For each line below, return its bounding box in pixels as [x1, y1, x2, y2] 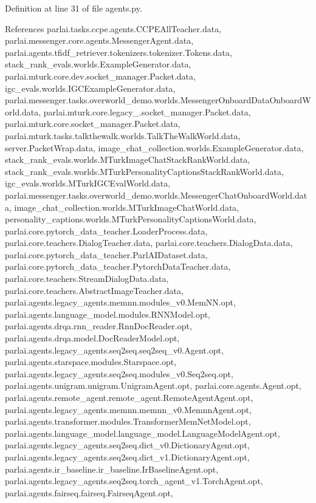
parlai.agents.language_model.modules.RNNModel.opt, [5, 307, 211, 320]
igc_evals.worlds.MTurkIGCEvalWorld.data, [5, 177, 171, 190]
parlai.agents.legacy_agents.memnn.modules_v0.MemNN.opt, [5, 296, 236, 309]
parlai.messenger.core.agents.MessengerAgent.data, [5, 34, 194, 47]
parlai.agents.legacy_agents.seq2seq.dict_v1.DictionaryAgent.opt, [5, 450, 250, 463]
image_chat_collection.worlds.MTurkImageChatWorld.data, [14, 200, 239, 213]
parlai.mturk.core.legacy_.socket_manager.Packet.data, [43, 105, 251, 118]
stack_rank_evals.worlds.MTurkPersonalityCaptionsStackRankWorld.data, [5, 165, 284, 177]
